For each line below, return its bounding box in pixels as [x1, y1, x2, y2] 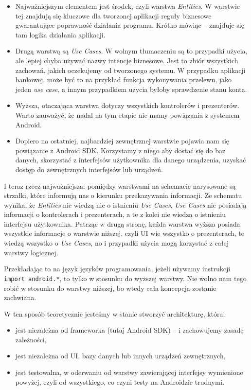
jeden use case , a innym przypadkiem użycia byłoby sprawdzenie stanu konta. [15, 84, 247, 94]
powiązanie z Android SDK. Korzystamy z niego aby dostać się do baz [15, 145, 226, 155]
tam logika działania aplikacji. [15, 29, 106, 39]
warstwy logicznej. [4, 247, 58, 257]
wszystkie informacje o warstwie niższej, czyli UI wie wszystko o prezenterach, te [4, 228, 245, 238]
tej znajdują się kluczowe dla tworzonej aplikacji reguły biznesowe [15, 10, 212, 20]
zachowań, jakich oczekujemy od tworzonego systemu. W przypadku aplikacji [15, 65, 246, 75]
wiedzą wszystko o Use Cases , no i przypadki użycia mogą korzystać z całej [4, 238, 229, 248]
